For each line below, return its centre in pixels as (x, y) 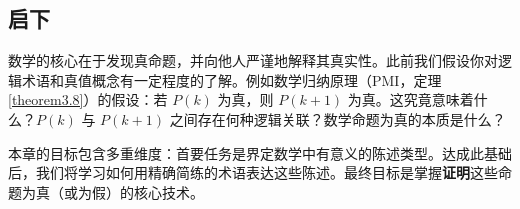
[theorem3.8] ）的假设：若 (88, 99)
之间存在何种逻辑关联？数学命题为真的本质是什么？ (337, 118)
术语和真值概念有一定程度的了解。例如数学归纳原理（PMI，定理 (231, 79)
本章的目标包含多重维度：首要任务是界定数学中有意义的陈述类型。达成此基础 (260, 152)
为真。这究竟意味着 (410, 99)
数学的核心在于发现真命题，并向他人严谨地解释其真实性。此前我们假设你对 (253, 60)
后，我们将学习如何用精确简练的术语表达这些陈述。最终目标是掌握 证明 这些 (253, 172)
